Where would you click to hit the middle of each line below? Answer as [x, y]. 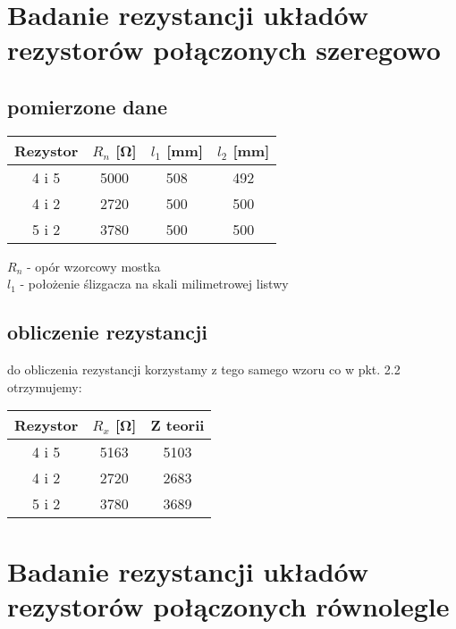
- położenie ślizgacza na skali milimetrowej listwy [154, 284]
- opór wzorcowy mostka [93, 266]
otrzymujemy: [45, 386]
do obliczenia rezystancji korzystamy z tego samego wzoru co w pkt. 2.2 [204, 369]
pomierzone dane [87, 106]
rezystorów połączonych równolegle [228, 605]
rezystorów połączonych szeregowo [224, 50]
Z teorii [177, 425]
